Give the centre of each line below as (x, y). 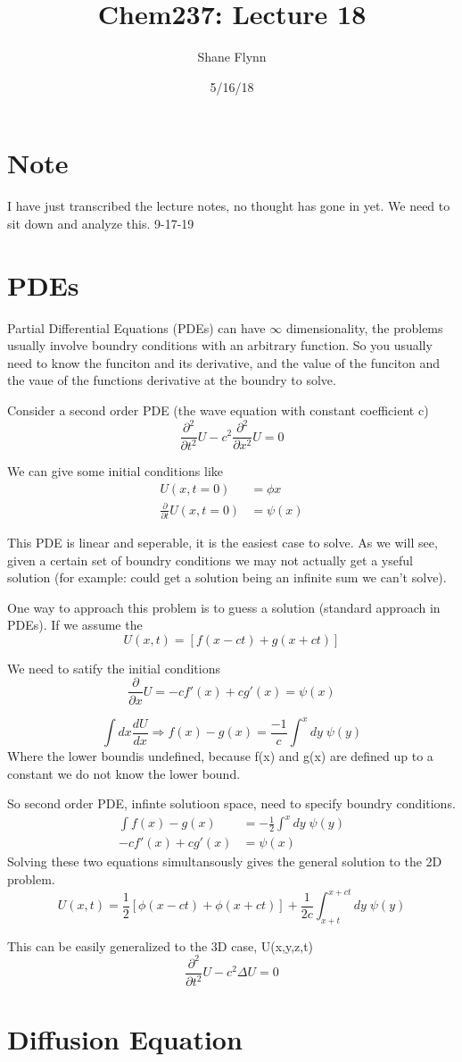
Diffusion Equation (125, 1038)
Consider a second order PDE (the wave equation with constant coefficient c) (218, 410)
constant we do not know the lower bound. (124, 773)
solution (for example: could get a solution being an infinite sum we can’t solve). (227, 577)
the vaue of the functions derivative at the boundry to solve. (172, 380)
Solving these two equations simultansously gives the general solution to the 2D (225, 861)
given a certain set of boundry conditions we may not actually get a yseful (210, 560)
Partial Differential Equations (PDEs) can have (136, 327)
